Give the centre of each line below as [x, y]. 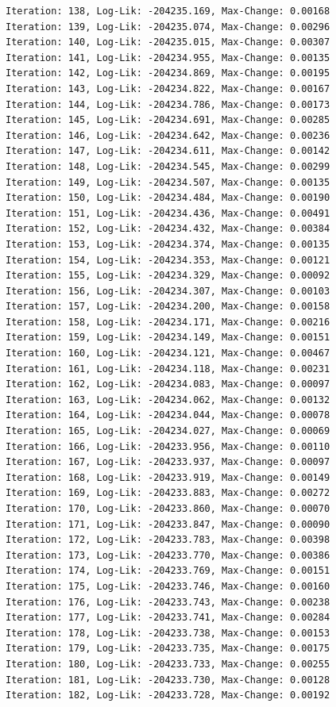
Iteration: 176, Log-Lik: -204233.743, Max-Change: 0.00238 [168, 602]
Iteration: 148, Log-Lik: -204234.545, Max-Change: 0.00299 [168, 166]
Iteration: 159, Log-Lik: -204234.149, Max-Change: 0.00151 [168, 338]
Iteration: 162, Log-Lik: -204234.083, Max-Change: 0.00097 [168, 384]
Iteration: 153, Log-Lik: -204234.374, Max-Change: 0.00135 [168, 244]
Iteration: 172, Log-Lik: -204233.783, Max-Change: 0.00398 [168, 540]
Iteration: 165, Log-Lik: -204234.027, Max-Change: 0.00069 [168, 431]
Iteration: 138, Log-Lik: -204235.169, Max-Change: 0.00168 [168, 11]
